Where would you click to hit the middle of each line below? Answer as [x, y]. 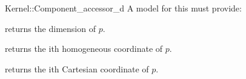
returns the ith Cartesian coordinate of [77, 68]
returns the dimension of [50, 28]
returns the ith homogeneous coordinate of [84, 49]
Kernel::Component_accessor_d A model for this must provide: [123, 8]
